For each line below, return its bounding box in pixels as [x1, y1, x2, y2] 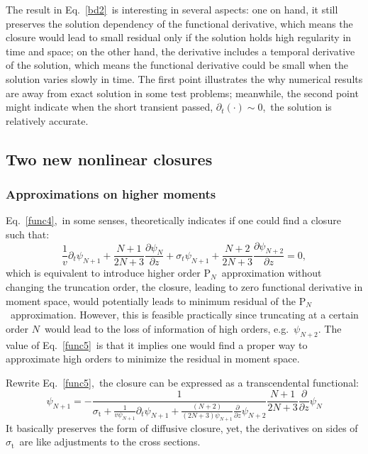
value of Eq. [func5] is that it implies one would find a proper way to [6, 337, 308, 352]
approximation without [221, 265, 322, 280]
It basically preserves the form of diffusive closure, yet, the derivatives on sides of [6, 420, 358, 435]
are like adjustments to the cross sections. [19, 434, 201, 449]
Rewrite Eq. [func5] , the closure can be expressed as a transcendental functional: [6, 375, 359, 389]
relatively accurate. [6, 113, 89, 128]
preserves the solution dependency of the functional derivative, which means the [6, 16, 353, 31]
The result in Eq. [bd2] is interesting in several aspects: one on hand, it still [6, 2, 338, 16]
